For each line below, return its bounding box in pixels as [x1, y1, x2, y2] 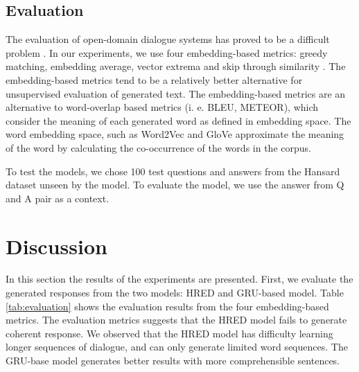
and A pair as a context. [6, 191, 110, 205]
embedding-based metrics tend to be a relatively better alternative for [6, 72, 303, 87]
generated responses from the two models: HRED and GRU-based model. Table [6, 285, 344, 300]
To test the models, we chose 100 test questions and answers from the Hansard [6, 163, 340, 178]
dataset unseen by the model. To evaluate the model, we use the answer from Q [6, 177, 344, 192]
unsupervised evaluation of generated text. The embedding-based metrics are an [6, 86, 346, 100]
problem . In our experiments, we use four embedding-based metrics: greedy [6, 45, 328, 60]
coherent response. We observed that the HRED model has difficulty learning [6, 326, 333, 340]
